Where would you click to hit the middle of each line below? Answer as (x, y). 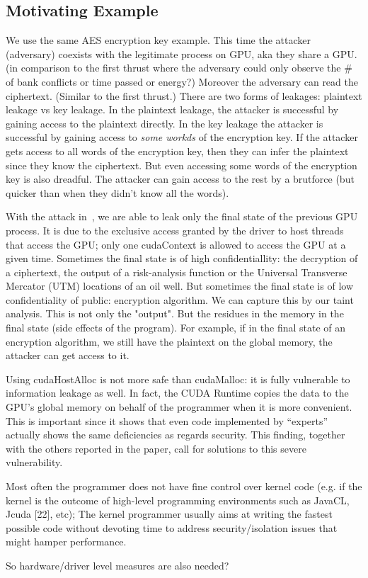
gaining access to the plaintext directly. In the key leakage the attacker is (165, 123)
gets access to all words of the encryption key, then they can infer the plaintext (177, 151)
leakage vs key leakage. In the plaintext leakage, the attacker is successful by (172, 109)
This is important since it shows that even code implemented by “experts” (167, 420)
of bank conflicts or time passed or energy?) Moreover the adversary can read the (182, 81)
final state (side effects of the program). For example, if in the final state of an (176, 328)
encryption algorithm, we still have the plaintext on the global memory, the (169, 341)
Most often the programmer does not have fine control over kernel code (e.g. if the (184, 486)
